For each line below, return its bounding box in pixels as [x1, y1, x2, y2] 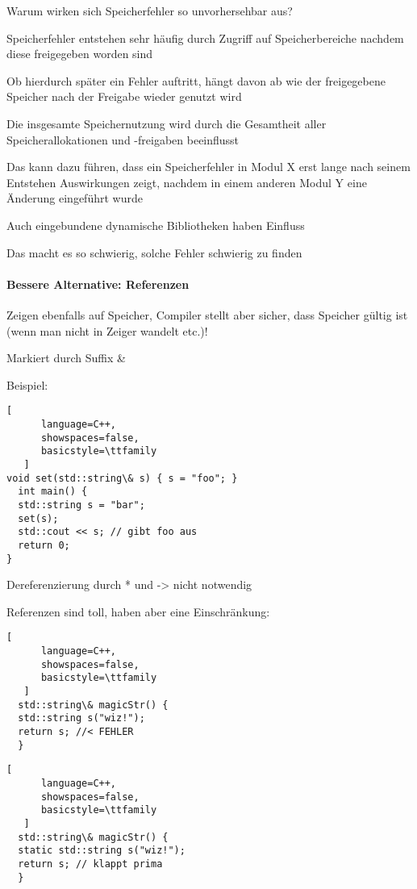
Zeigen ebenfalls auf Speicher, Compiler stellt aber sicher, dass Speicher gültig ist [6, 306, 408, 323]
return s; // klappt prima [18, 858, 163, 870]
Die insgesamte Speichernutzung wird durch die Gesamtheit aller [6, 115, 327, 131]
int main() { [18, 486, 88, 498]
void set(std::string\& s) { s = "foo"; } [6, 472, 238, 484]
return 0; [18, 539, 70, 551]
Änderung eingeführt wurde [6, 190, 143, 207]
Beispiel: [6, 376, 48, 393]
